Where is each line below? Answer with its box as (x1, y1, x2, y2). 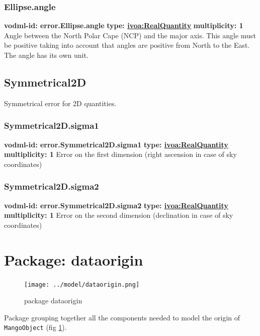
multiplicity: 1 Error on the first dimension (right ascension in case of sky (4, 149, 237, 159)
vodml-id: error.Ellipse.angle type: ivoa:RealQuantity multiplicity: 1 (4, 20, 243, 31)
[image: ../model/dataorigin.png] (24, 281, 140, 288)
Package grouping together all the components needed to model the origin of (4, 312, 240, 322)
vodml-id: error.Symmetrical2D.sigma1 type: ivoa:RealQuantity (4, 139, 228, 149)
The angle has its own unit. (4, 50, 89, 60)
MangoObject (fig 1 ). (4, 322, 67, 332)
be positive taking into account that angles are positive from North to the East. (4, 40, 250, 50)
